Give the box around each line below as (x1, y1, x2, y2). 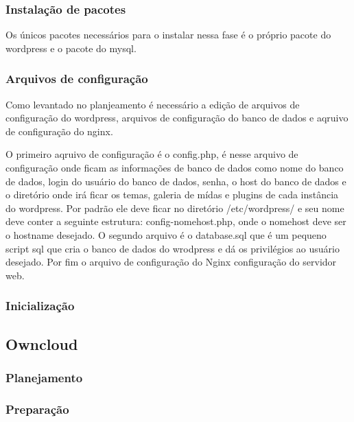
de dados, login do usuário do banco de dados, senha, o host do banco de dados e (5, 174, 346, 188)
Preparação (5, 400, 69, 417)
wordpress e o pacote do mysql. (5, 40, 137, 55)
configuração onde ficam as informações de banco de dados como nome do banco (5, 161, 344, 174)
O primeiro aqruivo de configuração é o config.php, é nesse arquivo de (5, 147, 298, 161)
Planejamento (5, 368, 83, 386)
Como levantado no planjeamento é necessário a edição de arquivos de (5, 97, 300, 111)
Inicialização (5, 297, 75, 314)
